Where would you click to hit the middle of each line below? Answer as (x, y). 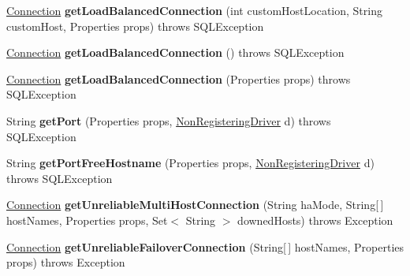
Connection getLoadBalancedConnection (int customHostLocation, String (194, 10)
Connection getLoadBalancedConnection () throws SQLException (175, 52)
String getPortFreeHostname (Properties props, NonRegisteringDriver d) (190, 163)
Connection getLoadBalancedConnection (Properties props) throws (179, 78)
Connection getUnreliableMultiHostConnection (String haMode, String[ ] (195, 205)
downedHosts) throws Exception (315, 220)
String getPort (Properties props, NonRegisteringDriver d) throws (169, 120)
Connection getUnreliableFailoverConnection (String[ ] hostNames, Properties (205, 246)
